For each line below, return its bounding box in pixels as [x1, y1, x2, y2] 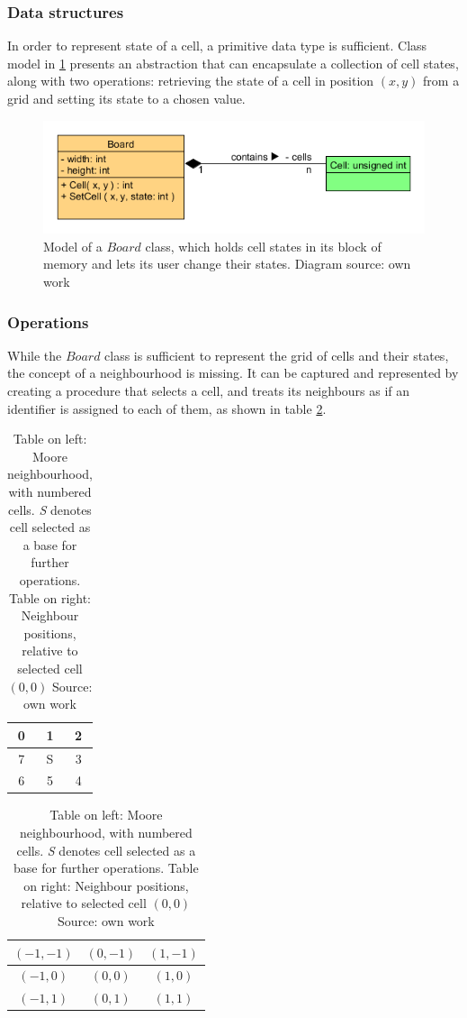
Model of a [43, 236, 103, 255]
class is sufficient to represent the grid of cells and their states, [104, 345, 449, 364]
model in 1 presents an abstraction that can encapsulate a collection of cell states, [7, 53, 459, 72]
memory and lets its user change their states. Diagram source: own [43, 254, 411, 273]
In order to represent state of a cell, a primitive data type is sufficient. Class [7, 36, 427, 55]
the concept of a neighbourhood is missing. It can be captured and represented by [7, 363, 459, 382]
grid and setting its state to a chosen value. [7, 89, 246, 107]
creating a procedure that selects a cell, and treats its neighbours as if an [7, 381, 410, 399]
